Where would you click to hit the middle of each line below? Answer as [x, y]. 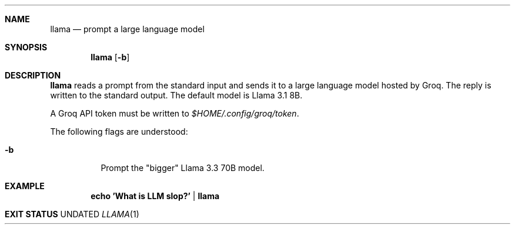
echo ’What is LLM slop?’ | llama [155, 196]
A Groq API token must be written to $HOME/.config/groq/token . [175, 113]
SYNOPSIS [26, 47]
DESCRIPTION [33, 75]
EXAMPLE [25, 186]
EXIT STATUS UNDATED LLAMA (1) [72, 214]
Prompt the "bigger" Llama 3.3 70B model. [183, 168]
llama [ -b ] [110, 57]
